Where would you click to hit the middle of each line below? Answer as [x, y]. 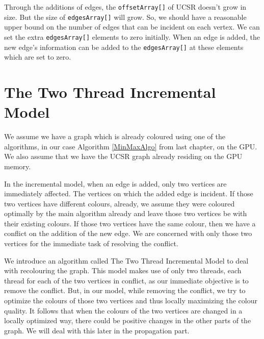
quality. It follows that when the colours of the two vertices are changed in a [123, 310]
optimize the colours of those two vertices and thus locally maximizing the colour [131, 301]
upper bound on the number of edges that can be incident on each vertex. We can [132, 27]
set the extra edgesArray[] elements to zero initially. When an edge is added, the [132, 36]
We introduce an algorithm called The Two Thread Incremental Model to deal [126, 260]
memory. [18, 166]
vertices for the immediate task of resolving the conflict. [91, 243]
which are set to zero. [38, 57]
